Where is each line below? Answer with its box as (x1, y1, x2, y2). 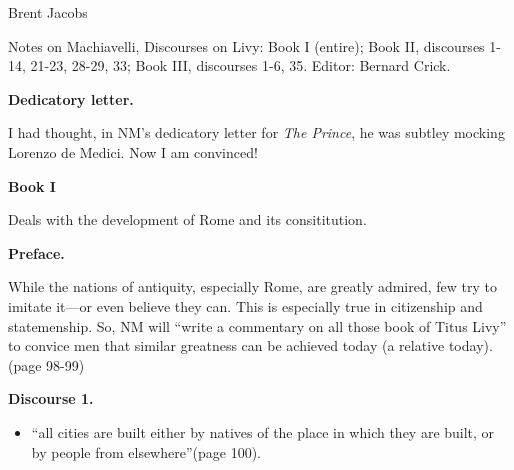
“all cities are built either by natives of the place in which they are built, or (31, 421, 495, 442)
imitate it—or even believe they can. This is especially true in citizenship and (8, 295, 483, 316)
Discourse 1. (8, 388, 94, 409)
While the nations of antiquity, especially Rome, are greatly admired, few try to (8, 276, 497, 297)
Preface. (8, 242, 65, 263)
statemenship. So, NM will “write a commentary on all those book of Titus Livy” (8, 315, 507, 336)
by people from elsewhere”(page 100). (31, 441, 261, 462)
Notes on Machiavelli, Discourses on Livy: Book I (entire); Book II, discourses (8, 35, 485, 56)
